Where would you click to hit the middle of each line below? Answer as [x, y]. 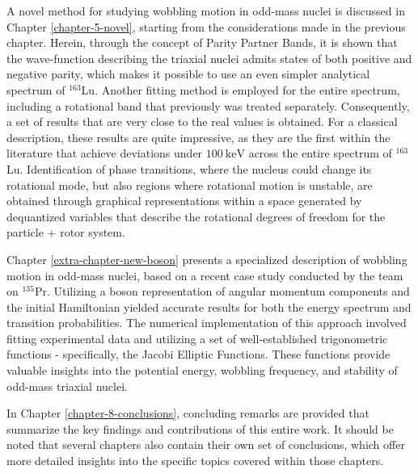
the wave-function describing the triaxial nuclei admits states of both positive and [209, 58]
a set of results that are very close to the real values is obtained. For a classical [202, 122]
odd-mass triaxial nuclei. [67, 386]
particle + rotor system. [66, 232]
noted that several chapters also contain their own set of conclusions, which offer [206, 445]
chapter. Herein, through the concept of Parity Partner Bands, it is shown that [202, 42]
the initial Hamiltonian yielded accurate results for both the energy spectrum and [209, 306]
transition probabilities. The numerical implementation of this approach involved [207, 323]
